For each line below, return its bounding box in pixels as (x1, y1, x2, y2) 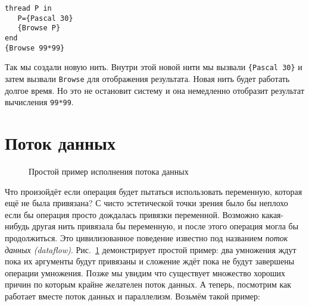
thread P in (5, 4, 52, 12)
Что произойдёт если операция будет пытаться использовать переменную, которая (5, 185, 302, 197)
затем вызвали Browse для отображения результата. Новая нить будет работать (5, 72, 290, 84)
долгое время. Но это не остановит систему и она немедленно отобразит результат (5, 84, 305, 96)
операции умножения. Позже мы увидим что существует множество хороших (5, 266, 286, 279)
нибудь (5, 220, 30, 232)
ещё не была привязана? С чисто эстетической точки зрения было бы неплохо (5, 197, 288, 209)
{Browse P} (17, 24, 61, 33)
